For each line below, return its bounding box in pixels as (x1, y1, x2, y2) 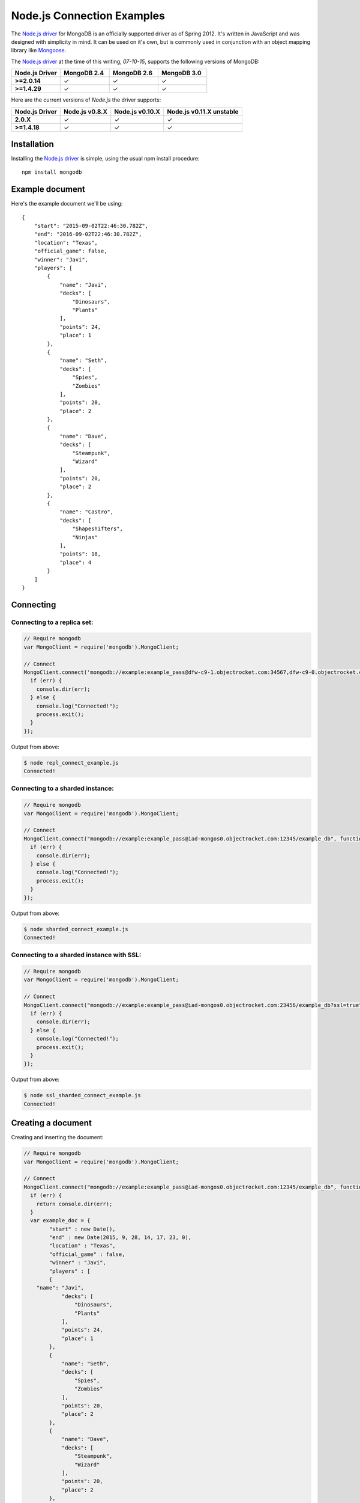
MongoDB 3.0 (161, 69, 202, 78)
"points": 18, (59, 551, 101, 557)
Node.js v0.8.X (64, 107, 108, 115)
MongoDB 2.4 (64, 69, 104, 78)
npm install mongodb (22, 169, 82, 176)
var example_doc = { (30, 1217, 91, 1224)
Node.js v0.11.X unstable (167, 107, 239, 115)
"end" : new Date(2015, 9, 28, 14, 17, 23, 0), (49, 1234, 192, 1241)
